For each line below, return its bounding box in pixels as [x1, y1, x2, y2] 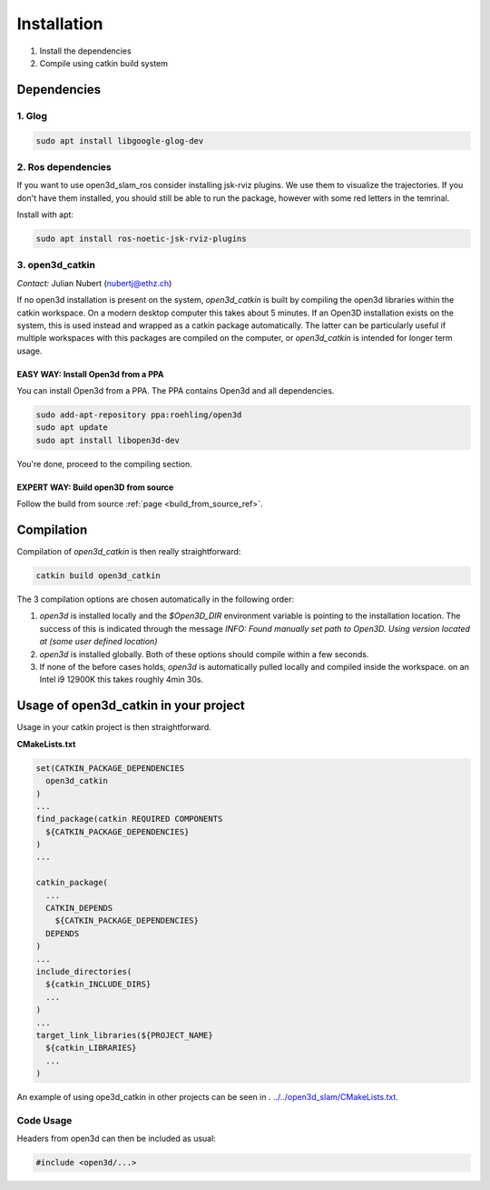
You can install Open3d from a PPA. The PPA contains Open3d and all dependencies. [16, 385, 335, 396]
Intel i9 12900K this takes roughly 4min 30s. [39, 674, 204, 685]
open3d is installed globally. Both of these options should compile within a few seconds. [39, 648, 369, 659]
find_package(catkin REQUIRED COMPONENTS [35, 814, 223, 825]
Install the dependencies [39, 45, 132, 56]
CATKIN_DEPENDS [45, 903, 113, 914]
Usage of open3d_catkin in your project [16, 698, 245, 714]
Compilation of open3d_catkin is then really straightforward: [16, 546, 241, 557]
